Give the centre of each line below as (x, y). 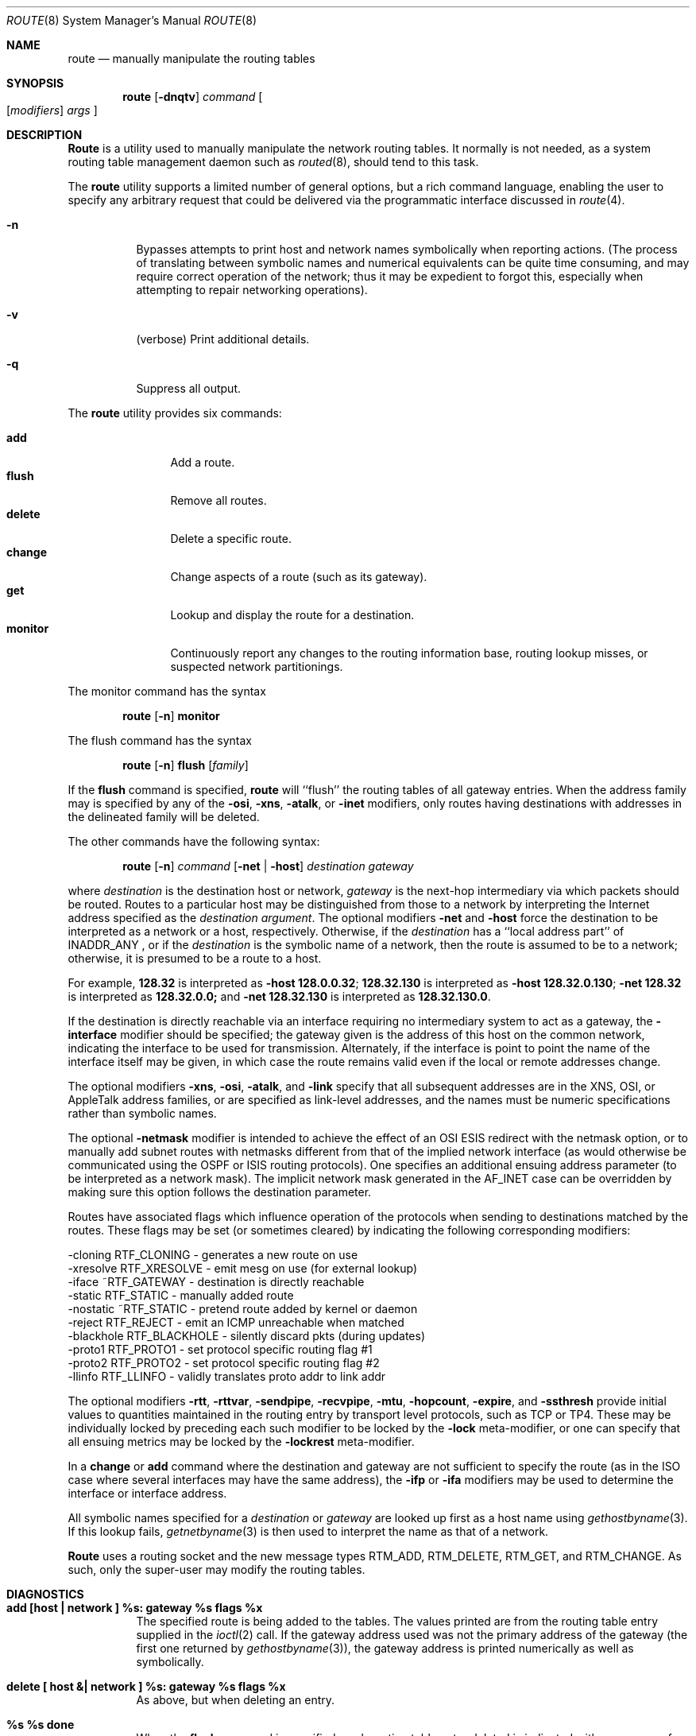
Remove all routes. (218, 500)
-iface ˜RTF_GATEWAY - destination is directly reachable (216, 1282)
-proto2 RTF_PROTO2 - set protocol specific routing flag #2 (224, 1363)
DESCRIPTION (44, 135)
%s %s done (41, 1724)
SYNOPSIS (35, 83)
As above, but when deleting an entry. (236, 1700)
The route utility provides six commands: (175, 413)
